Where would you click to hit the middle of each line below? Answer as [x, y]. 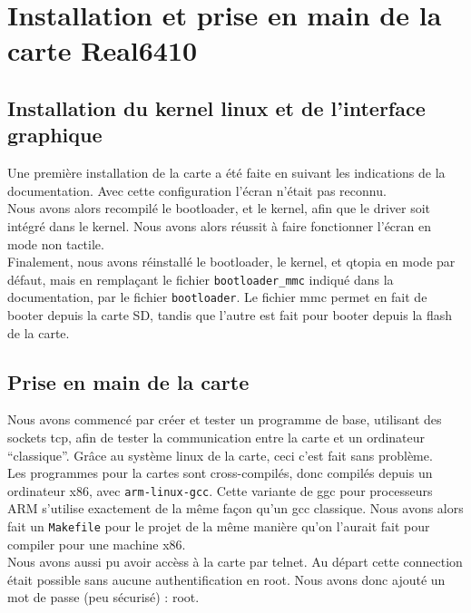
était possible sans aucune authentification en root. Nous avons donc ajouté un [226, 579]
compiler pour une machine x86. [97, 544]
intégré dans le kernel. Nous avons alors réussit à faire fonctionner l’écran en [219, 225]
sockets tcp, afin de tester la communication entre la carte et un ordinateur [216, 438]
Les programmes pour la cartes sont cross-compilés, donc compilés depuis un [220, 473]
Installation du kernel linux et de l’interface [216, 107]
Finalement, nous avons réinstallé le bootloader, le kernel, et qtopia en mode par [231, 262]
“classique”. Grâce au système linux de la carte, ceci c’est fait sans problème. [220, 455]
